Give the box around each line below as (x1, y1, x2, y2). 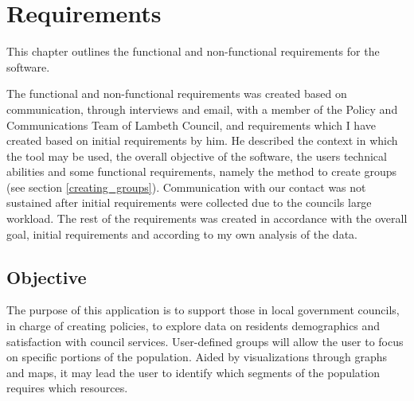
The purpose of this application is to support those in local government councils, (6, 302, 400, 318)
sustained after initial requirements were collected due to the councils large (6, 194, 372, 211)
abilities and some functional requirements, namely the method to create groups (6, 163, 397, 180)
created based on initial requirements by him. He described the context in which (6, 132, 398, 149)
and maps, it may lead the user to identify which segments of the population (6, 364, 380, 380)
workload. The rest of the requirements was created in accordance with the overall (6, 210, 408, 227)
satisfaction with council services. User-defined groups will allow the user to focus (6, 333, 404, 349)
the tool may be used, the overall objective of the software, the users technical (6, 147, 387, 164)
